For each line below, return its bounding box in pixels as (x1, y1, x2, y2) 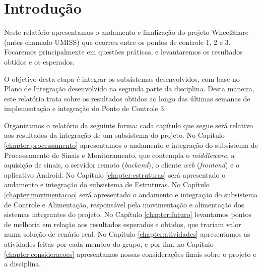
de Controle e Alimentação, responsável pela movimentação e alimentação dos (4, 199, 244, 209)
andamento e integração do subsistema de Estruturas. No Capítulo (4, 179, 210, 190)
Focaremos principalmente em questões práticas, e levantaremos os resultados (4, 46, 243, 57)
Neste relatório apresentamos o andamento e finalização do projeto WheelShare (4, 27, 248, 37)
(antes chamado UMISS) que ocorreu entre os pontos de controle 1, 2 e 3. (4, 36, 231, 47)
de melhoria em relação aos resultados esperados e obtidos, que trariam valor (4, 219, 241, 229)
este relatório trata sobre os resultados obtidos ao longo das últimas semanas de (4, 93, 250, 103)
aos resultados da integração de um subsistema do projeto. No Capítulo (4, 130, 225, 140)
